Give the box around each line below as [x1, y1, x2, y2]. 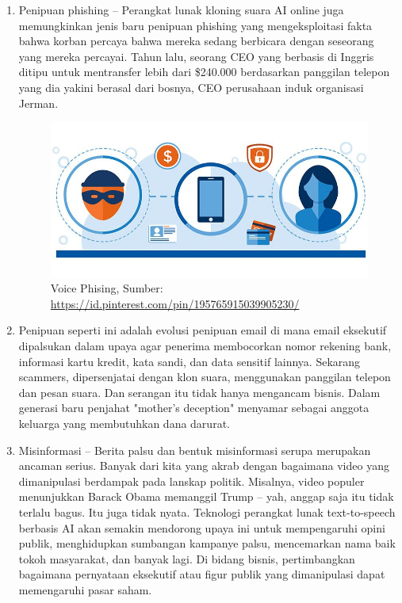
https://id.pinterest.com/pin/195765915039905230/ [50, 295, 300, 311]
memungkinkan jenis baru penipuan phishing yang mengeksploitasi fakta [18, 17, 373, 33]
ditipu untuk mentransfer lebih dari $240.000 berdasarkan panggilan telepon [18, 63, 390, 80]
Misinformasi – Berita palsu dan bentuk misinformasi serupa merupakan [18, 441, 371, 458]
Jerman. [18, 94, 59, 111]
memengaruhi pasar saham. [18, 581, 152, 597]
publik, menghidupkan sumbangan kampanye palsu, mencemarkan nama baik [18, 535, 396, 551]
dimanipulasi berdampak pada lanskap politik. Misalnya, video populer [18, 472, 365, 489]
